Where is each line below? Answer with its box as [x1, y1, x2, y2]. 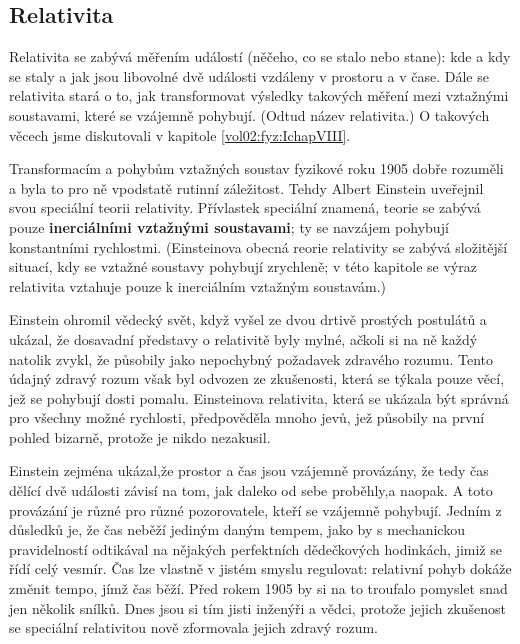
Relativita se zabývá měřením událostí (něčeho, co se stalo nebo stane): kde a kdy [9, 46, 511, 67]
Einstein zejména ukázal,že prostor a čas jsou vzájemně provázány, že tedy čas [9, 460, 489, 481]
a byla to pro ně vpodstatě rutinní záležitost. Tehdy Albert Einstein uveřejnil [9, 177, 484, 198]
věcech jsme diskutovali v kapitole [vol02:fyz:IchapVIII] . [9, 124, 351, 145]
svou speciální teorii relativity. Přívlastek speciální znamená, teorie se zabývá [9, 197, 481, 218]
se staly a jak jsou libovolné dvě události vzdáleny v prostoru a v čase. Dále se [9, 65, 489, 86]
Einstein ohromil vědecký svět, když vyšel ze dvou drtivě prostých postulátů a [9, 309, 487, 330]
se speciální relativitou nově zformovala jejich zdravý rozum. [9, 617, 378, 638]
